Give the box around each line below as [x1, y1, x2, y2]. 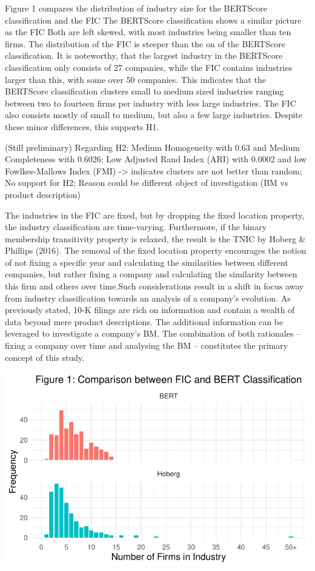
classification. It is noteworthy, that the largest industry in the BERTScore [5, 49, 283, 62]
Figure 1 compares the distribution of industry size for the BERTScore [5, 2, 268, 14]
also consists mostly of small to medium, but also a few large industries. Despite [5, 108, 302, 121]
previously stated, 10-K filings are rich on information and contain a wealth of [5, 303, 295, 316]
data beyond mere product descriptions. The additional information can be [5, 315, 283, 328]
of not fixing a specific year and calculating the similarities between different [5, 256, 288, 268]
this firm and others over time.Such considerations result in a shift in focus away [5, 280, 304, 292]
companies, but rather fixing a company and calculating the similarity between [5, 268, 297, 280]
